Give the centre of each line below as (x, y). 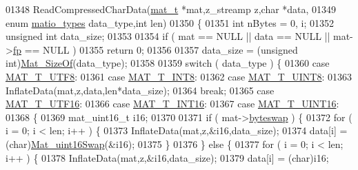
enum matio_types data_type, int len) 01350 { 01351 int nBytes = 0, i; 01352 (170, 22)
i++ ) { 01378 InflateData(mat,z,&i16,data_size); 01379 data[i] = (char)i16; (167, 157)
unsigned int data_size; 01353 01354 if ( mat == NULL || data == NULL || (168, 36)
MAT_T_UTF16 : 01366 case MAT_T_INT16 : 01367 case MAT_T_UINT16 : (172, 104)
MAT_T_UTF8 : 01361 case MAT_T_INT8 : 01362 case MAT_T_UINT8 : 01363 (179, 76)
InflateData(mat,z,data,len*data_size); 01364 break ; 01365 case (140, 90)
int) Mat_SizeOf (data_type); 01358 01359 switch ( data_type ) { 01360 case (168, 63)
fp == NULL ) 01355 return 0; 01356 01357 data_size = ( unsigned (155, 49)
